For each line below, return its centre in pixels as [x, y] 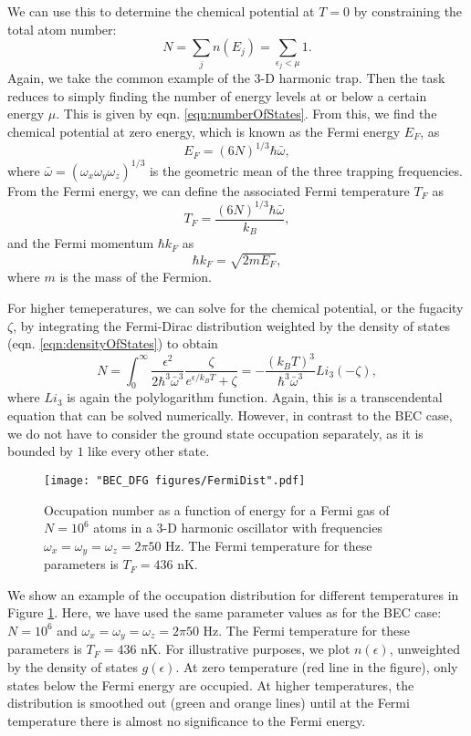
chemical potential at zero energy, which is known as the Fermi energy [204, 131]
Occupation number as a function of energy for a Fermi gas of [217, 509]
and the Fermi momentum [81, 243]
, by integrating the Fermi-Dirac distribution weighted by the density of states [231, 325]
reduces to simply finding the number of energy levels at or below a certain [217, 95]
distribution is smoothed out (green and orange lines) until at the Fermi [209, 703]
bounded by [40, 451]
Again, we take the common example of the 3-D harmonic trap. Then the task [226, 78]
